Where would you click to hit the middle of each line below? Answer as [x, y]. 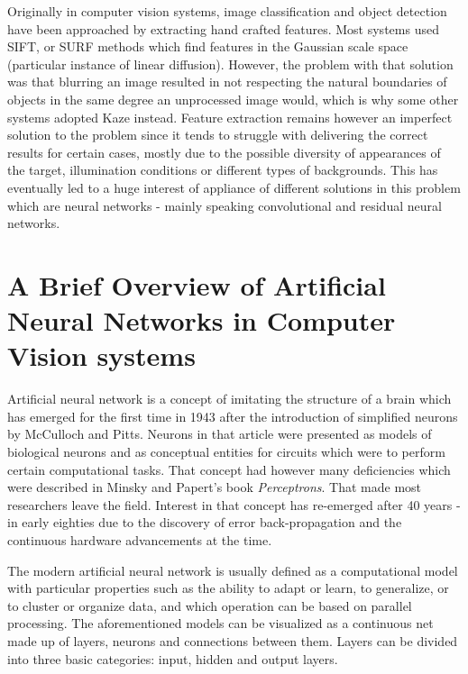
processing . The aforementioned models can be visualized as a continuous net [220, 623]
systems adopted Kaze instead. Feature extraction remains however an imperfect [230, 117]
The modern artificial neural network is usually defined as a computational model [233, 570]
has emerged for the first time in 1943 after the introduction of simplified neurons [233, 416]
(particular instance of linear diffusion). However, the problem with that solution [230, 64]
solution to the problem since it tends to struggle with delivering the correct [218, 135]
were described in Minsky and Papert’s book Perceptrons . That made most [215, 487]
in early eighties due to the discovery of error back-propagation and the [205, 522]
